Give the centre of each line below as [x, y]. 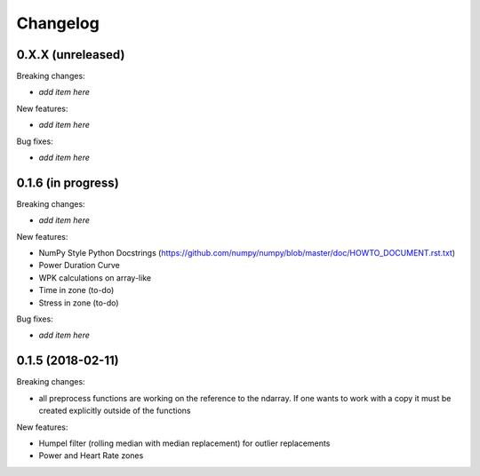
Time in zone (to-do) [76, 290]
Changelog [58, 23]
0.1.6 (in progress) [68, 182]
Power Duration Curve [79, 266]
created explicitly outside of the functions [115, 411]
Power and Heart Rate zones [91, 456]
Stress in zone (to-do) [79, 303]
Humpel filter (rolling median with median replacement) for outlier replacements [184, 443]
